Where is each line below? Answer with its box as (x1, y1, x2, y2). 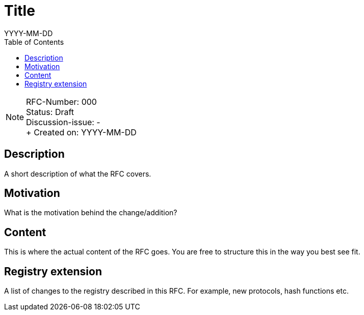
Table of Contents (4, 37, 64, 46)
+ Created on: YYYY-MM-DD (26, 127, 137, 137)
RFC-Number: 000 (26, 96, 97, 107)
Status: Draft (26, 106, 74, 117)
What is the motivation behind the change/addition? (4, 208, 177, 217)
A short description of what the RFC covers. (4, 169, 151, 178)
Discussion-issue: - (26, 117, 100, 127)
